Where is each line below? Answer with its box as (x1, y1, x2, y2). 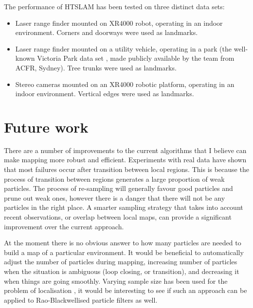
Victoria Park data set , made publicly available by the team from (37, 53, 235, 63)
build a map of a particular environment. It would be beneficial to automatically (4, 247, 244, 257)
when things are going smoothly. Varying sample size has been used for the (4, 275, 228, 286)
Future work (4, 117, 89, 137)
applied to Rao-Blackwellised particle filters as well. (4, 294, 158, 305)
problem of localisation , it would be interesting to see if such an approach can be (4, 285, 247, 295)
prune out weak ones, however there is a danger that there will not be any (4, 192, 225, 203)
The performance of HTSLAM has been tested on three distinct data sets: (4, 1, 225, 11)
